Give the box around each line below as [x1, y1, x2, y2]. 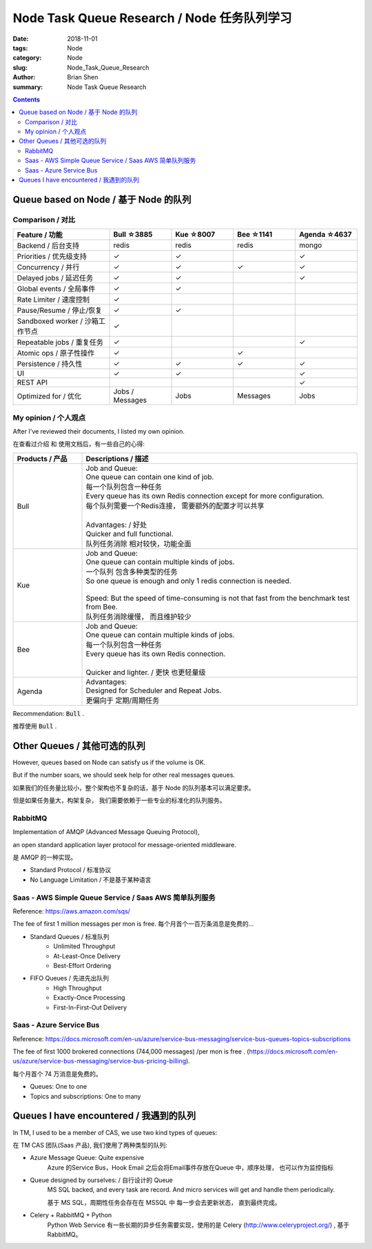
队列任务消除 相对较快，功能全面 [85, 539, 192, 548]
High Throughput [53, 984, 102, 992]
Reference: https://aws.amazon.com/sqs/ [12, 907, 131, 916]
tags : [12, 43, 28, 52]
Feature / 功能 [17, 230, 63, 240]
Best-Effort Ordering [53, 961, 112, 969]
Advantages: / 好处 [85, 520, 147, 530]
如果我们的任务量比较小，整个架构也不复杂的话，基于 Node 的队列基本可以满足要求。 [12, 784, 255, 792]
